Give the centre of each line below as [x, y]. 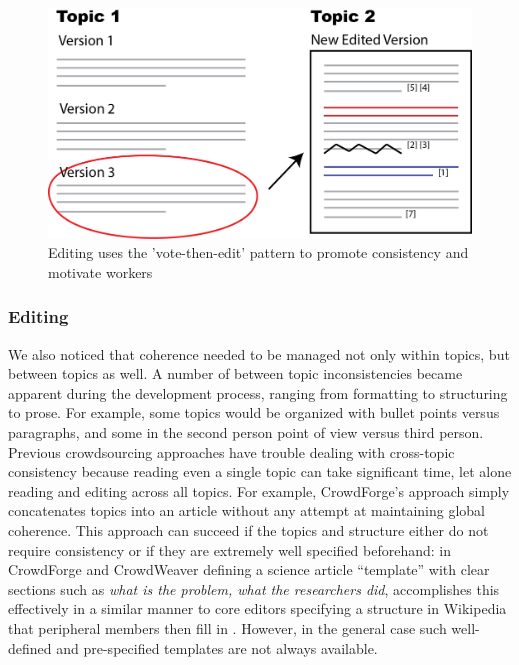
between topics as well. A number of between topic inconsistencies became [235, 373]
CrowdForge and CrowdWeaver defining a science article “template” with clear [249, 569]
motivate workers [100, 271]
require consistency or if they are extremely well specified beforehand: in [230, 549]
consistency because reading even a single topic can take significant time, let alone [260, 471]
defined [30, 647]
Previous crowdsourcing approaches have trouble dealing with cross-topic [231, 451]
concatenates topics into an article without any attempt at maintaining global [246, 510]
